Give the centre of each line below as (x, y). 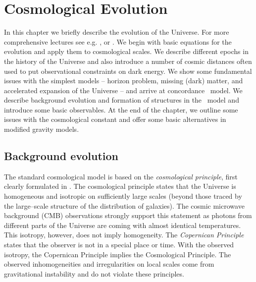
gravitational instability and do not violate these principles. (94, 273)
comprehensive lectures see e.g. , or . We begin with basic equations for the (118, 41)
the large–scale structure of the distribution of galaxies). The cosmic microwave (124, 205)
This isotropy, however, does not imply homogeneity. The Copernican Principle (124, 235)
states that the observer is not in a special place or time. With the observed (119, 245)
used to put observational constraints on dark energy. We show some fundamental (128, 71)
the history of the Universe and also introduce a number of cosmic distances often (128, 61)
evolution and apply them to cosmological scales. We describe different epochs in (126, 51)
